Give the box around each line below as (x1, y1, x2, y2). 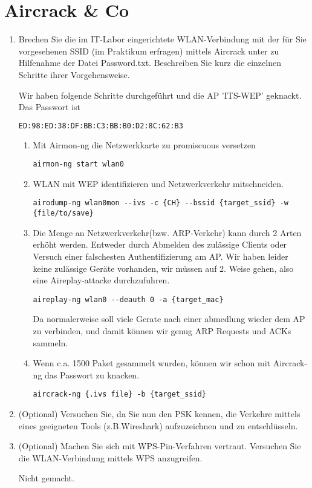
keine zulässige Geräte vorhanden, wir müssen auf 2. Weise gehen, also (33, 262, 294, 274)
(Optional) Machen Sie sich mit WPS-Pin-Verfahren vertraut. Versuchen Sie (18, 440, 301, 452)
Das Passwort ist (18, 101, 81, 113)
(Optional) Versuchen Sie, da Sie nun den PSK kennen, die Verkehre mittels (18, 407, 301, 420)
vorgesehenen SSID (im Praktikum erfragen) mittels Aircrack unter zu (18, 44, 279, 57)
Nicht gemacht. (18, 472, 74, 484)
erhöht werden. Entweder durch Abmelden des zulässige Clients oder (33, 238, 287, 251)
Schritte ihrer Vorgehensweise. (18, 68, 130, 81)
